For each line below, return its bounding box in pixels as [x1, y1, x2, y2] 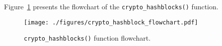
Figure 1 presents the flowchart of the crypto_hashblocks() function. [4, 1, 219, 11]
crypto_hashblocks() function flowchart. [24, 33, 151, 43]
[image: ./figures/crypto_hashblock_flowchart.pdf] [24, 19, 198, 26]
